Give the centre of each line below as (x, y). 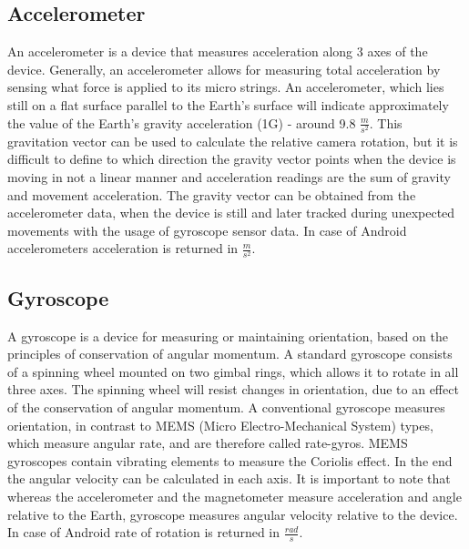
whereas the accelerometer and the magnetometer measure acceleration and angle (234, 496)
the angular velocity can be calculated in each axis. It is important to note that (229, 478)
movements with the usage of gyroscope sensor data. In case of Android (207, 230)
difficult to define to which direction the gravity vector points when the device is (232, 159)
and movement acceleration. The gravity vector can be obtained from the (212, 194)
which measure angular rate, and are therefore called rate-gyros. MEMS (208, 443)
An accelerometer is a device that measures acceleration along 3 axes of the (218, 51)
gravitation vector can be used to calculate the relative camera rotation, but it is (233, 141)
